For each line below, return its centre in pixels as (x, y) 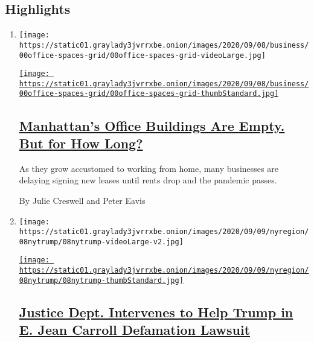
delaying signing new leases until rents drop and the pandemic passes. (148, 180)
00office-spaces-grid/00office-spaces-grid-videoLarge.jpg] (142, 55)
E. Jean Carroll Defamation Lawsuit (135, 330)
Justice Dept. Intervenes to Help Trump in (156, 312)
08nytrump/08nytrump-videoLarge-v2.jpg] (101, 242)
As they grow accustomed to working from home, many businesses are (149, 168)
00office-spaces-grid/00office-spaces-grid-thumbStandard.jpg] (149, 94)
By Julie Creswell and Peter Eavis (82, 200)
